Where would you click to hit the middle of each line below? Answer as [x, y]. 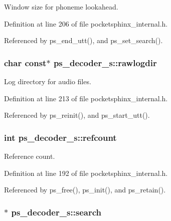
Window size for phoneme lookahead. [61, 7]
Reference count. [30, 156]
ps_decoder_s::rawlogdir [105, 62]
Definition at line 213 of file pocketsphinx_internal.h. [86, 98]
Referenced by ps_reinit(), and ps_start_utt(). [77, 115]
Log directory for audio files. [48, 81]
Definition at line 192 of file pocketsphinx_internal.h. [86, 173]
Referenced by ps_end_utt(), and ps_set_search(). [83, 40]
